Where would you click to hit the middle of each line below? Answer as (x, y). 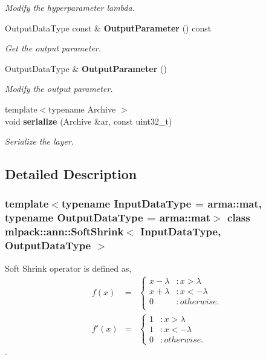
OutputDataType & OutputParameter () (86, 68)
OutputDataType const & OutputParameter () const (108, 28)
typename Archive (82, 109)
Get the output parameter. (53, 48)
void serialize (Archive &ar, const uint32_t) (89, 121)
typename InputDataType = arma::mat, (162, 204)
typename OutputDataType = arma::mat (108, 218)
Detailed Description (71, 174)
